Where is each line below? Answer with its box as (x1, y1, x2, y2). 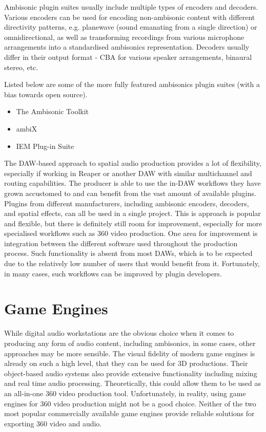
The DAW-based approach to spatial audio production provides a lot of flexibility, (4, 158, 261, 168)
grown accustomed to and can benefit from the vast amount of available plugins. (4, 187, 256, 198)
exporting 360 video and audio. (4, 418, 102, 428)
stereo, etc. (4, 61, 38, 72)
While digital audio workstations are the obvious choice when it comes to (4, 328, 234, 338)
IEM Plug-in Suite (16, 140, 74, 151)
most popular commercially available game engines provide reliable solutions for (4, 408, 255, 419)
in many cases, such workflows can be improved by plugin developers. (4, 268, 222, 278)
